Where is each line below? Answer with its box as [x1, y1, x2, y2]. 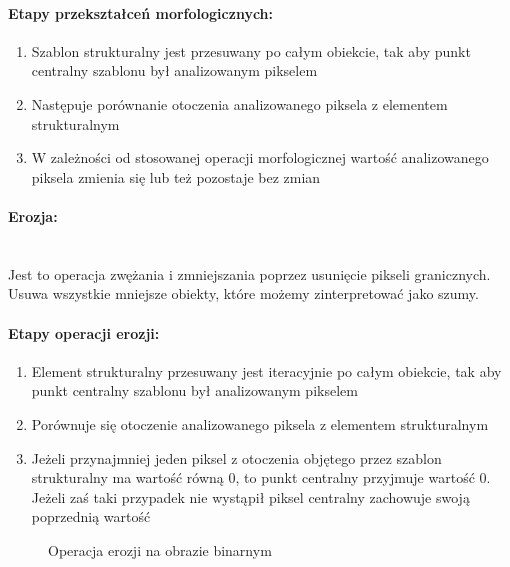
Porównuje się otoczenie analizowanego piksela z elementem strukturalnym [31, 413, 489, 434]
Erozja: [8, 205, 58, 226]
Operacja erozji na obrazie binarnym [48, 539, 272, 560]
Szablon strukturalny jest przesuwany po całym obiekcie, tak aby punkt [31, 40, 471, 61]
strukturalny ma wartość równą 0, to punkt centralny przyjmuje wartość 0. [31, 467, 491, 488]
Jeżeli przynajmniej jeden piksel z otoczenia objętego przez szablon [31, 447, 442, 468]
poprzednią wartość [31, 506, 151, 527]
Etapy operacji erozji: [8, 322, 160, 343]
